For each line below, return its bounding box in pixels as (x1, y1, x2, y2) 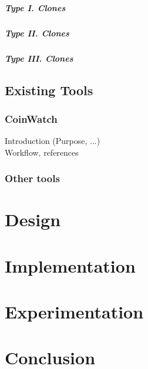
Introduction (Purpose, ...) (5, 135, 100, 147)
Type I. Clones (5, 1, 66, 14)
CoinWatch (5, 111, 58, 126)
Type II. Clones (5, 26, 69, 39)
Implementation (5, 253, 136, 277)
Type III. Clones (5, 52, 73, 64)
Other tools (5, 171, 60, 186)
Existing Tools (5, 80, 93, 99)
